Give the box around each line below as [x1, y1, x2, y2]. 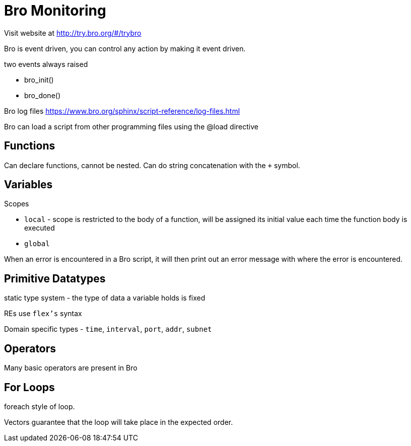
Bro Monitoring [4, 2, 106, 19]
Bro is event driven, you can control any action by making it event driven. [4, 44, 246, 53]
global [24, 240, 50, 248]
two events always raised [4, 59, 88, 68]
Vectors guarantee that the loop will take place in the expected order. [4, 417, 233, 426]
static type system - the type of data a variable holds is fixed [4, 293, 205, 303]
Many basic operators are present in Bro [4, 363, 138, 373]
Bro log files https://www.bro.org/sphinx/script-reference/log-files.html [4, 106, 240, 115]
